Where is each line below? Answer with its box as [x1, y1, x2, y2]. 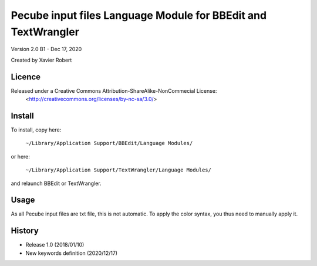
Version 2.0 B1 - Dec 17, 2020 [11, 46, 82, 53]
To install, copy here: [11, 126, 62, 133]
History [11, 226, 39, 236]
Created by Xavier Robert [11, 56, 72, 63]
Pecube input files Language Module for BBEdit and [11, 9, 267, 22]
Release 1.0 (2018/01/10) [25, 241, 85, 248]
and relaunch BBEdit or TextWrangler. [11, 180, 102, 187]
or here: [11, 153, 31, 160]
